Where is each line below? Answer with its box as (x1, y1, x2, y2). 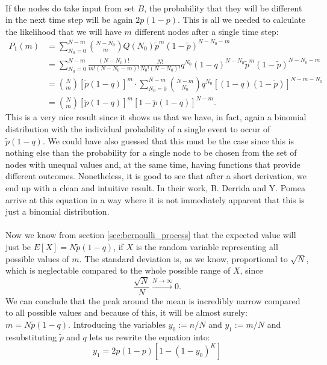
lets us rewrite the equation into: (89, 330, 210, 343)
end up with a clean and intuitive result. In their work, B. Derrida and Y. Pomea (5, 181, 305, 194)
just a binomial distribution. (5, 205, 110, 218)
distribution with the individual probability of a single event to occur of (5, 123, 270, 135)
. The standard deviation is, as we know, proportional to (79, 252, 288, 265)
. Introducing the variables (68, 317, 166, 330)
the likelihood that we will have (5, 25, 122, 37)
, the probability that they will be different (144, 1, 302, 14)
